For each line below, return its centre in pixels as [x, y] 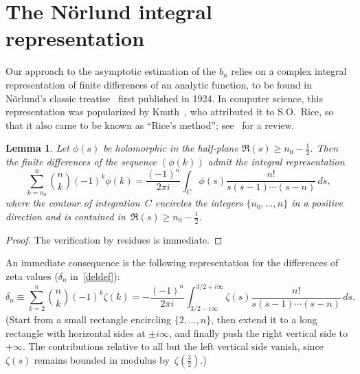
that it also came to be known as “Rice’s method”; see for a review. [150, 125]
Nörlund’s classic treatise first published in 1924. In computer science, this [164, 98]
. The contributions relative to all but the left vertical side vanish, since [173, 346]
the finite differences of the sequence [81, 162]
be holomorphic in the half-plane [171, 148]
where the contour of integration [73, 203]
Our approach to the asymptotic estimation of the [111, 71]
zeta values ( [32, 276]
